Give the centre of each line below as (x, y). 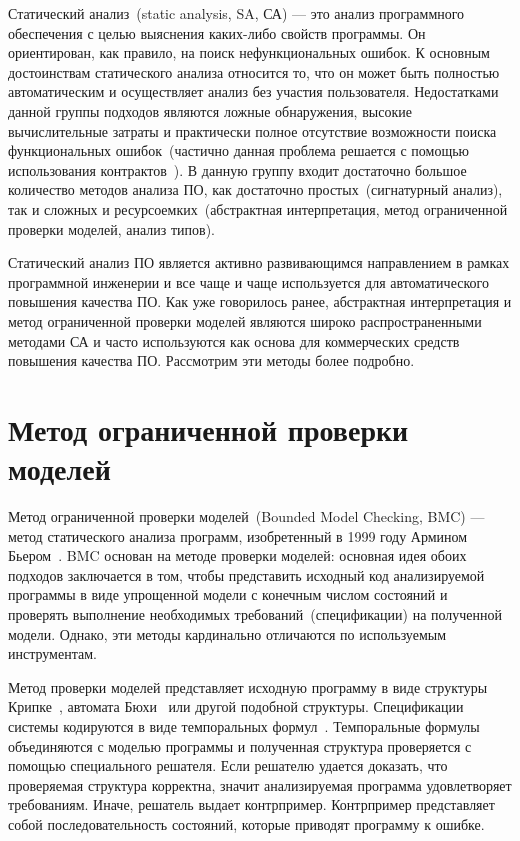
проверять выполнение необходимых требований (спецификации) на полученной (255, 613)
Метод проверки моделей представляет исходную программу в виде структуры (248, 686)
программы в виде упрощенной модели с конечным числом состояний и (228, 594)
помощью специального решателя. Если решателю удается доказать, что (228, 765)
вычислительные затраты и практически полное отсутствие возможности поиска (252, 130)
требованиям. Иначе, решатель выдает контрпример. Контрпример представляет (251, 804)
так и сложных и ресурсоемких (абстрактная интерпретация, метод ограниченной (258, 208)
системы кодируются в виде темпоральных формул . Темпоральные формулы (244, 725)
